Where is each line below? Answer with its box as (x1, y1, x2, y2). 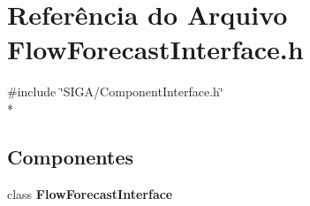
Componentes (7, 142, 134, 170)
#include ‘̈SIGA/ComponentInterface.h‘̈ (7, 82, 223, 101)
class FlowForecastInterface (7, 184, 173, 202)
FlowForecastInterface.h (7, 31, 304, 67)
